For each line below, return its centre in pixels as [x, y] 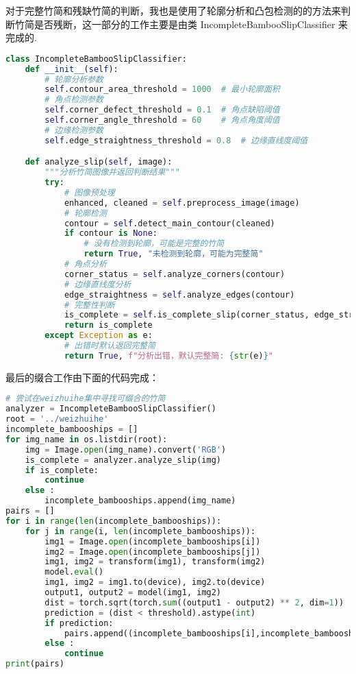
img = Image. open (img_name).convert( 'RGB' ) [126, 449]
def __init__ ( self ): [72, 69]
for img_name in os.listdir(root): [87, 439]
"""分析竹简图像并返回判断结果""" [112, 172]
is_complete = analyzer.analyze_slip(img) [123, 460]
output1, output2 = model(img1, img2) [133, 593]
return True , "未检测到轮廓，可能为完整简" [174, 254]
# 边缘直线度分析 [98, 284]
